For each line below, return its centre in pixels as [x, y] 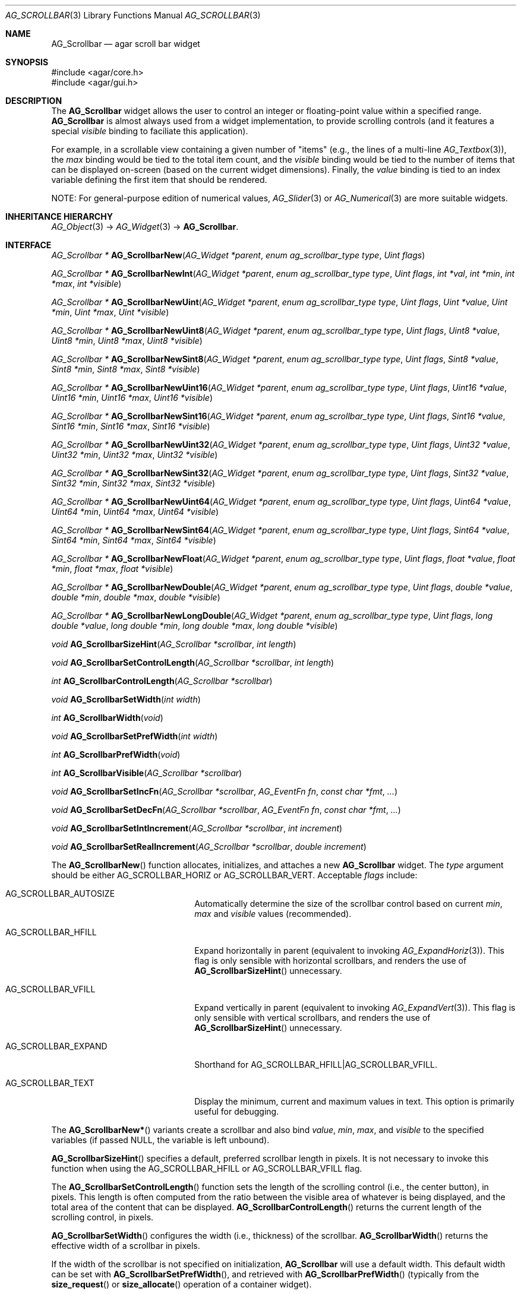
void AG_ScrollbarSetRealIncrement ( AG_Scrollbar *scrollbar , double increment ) [209, 847]
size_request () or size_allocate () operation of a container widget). [181, 1284]
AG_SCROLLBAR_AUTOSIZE [60, 893]
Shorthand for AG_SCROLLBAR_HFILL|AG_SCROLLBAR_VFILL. [316, 1064]
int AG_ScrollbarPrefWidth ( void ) [116, 754]
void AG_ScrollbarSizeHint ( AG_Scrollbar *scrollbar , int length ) [174, 644]
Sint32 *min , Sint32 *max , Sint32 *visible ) [133, 483]
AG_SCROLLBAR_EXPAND [56, 1046]
